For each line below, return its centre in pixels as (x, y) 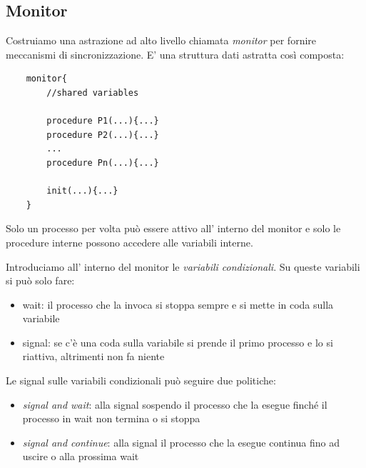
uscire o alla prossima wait (81, 456)
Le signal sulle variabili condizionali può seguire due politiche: (141, 380)
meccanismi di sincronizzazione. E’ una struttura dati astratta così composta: (175, 54)
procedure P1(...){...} (103, 121)
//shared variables (93, 93)
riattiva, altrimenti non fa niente (93, 356)
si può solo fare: (40, 280)
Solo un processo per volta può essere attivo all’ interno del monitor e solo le (173, 228)
